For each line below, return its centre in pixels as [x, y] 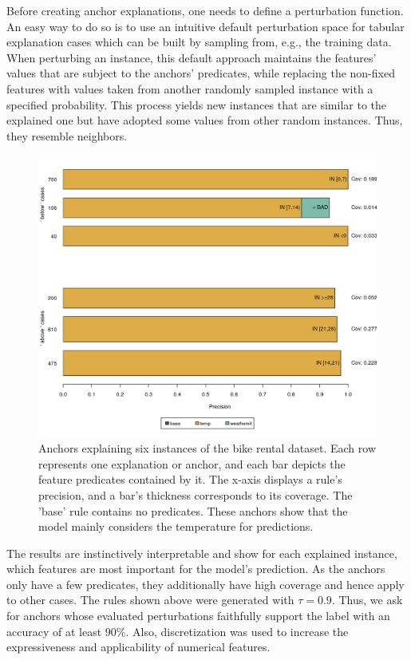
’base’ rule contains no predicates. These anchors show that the [193, 510]
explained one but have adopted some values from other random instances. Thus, [205, 120]
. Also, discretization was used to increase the [237, 631]
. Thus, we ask [367, 600]
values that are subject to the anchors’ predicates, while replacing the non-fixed [201, 73]
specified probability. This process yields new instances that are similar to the [196, 104]
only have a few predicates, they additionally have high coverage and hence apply [205, 584]
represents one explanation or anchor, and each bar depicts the [192, 463]
